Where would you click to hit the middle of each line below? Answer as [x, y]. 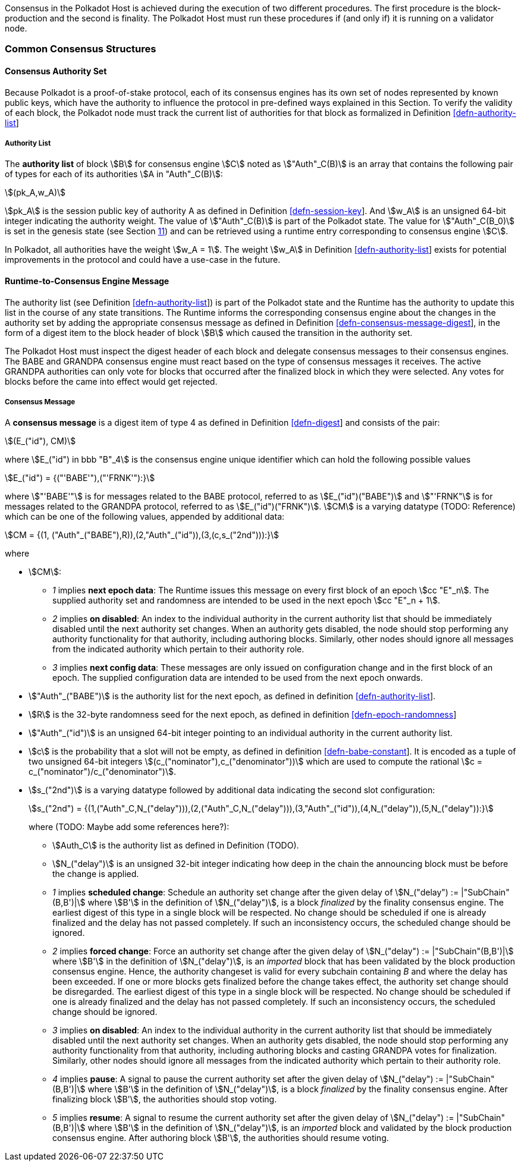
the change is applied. [96, 874]
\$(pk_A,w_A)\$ [35, 193]
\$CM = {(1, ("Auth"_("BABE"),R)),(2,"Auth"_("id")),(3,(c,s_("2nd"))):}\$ [142, 535]
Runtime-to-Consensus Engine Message [87, 281]
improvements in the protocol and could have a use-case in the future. [143, 260]
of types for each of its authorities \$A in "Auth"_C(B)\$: [114, 174]
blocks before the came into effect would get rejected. [111, 381]
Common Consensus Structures [81, 49]
